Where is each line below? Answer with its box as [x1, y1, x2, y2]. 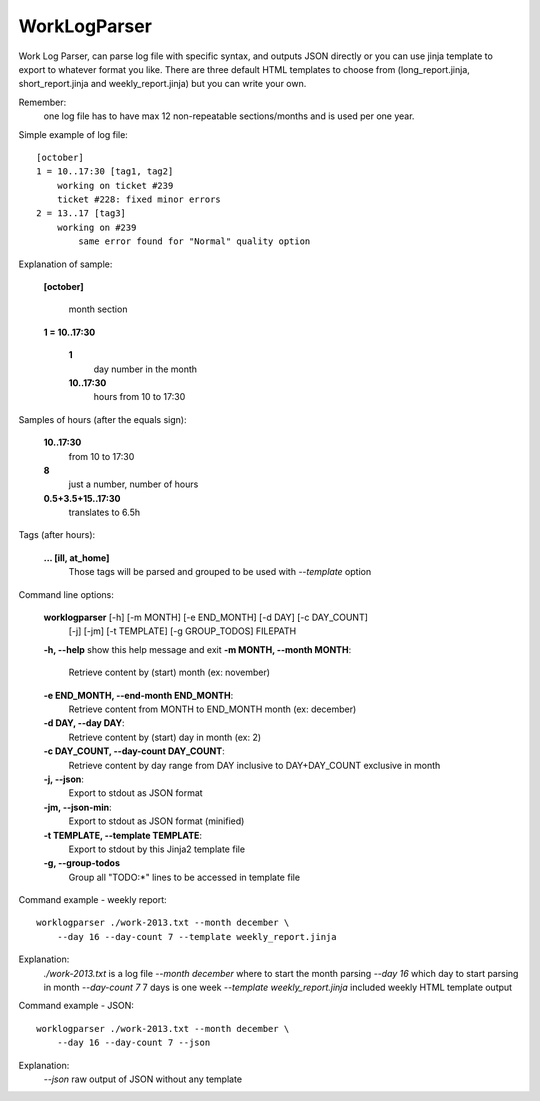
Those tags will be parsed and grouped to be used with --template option [68, 566, 372, 578]
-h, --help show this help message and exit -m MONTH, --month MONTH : [43, 643, 352, 655]
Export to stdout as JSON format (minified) [68, 815, 245, 827]
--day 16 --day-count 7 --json [56, 1037, 211, 1049]
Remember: [18, 96, 67, 108]
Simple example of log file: [18, 128, 129, 140]
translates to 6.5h [68, 506, 140, 519]
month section [68, 303, 128, 315]
